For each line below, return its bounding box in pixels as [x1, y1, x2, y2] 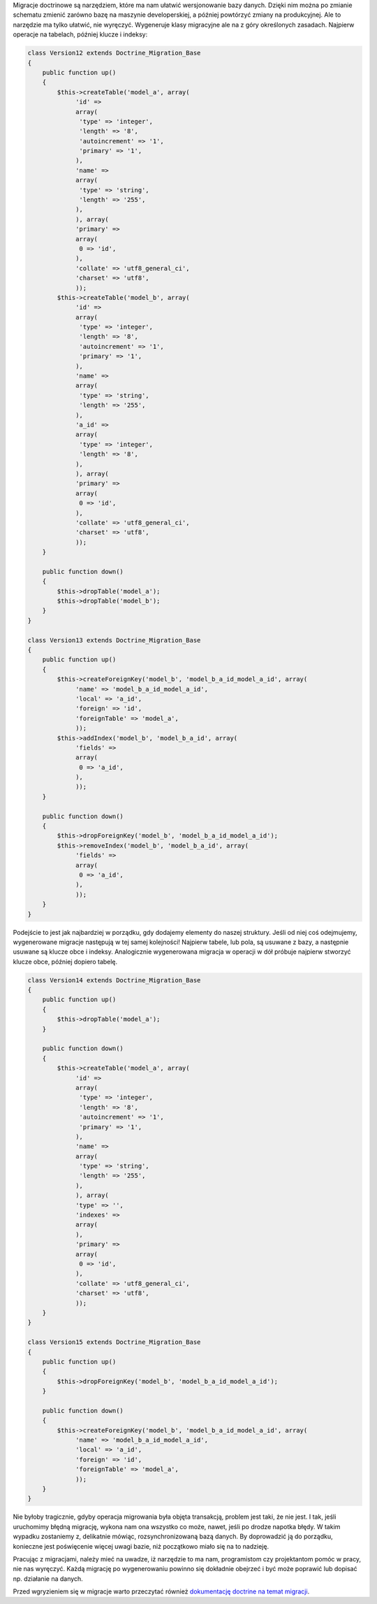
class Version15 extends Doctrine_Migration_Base [27, 1338, 201, 1346]
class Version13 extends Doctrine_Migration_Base [27, 636, 201, 644]
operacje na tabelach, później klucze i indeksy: [13, 30, 148, 38]
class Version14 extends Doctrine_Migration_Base [27, 976, 201, 984]
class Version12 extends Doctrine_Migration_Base [27, 49, 201, 57]
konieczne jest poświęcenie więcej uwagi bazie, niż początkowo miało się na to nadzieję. [13, 1542, 269, 1550]
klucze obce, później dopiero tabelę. [13, 957, 118, 966]
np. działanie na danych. [13, 1574, 83, 1583]
